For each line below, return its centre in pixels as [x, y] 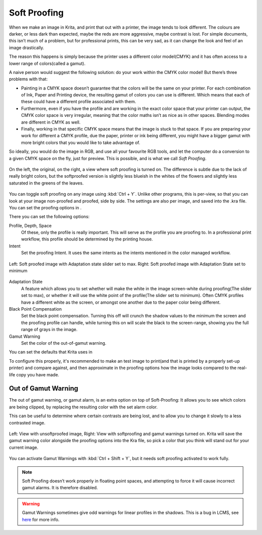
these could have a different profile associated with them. [79, 102]
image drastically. [27, 47]
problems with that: [28, 79]
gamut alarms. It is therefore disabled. [60, 488]
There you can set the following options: [49, 217]
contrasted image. [27, 423]
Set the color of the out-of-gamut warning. [64, 343]
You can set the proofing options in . [45, 207]
